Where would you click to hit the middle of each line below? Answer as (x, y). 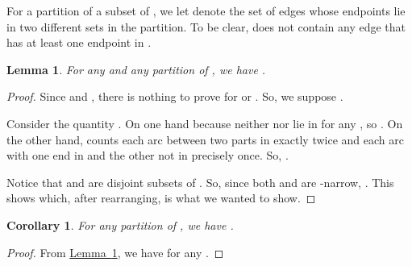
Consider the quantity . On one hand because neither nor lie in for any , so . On (205, 123)
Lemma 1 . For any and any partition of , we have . (136, 69)
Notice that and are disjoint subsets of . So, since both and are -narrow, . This (200, 182)
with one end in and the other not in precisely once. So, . (148, 155)
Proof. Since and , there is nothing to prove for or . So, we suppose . (175, 96)
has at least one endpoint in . (79, 42)
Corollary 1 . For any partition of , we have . (120, 224)
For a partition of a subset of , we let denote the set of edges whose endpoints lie (206, 10)
